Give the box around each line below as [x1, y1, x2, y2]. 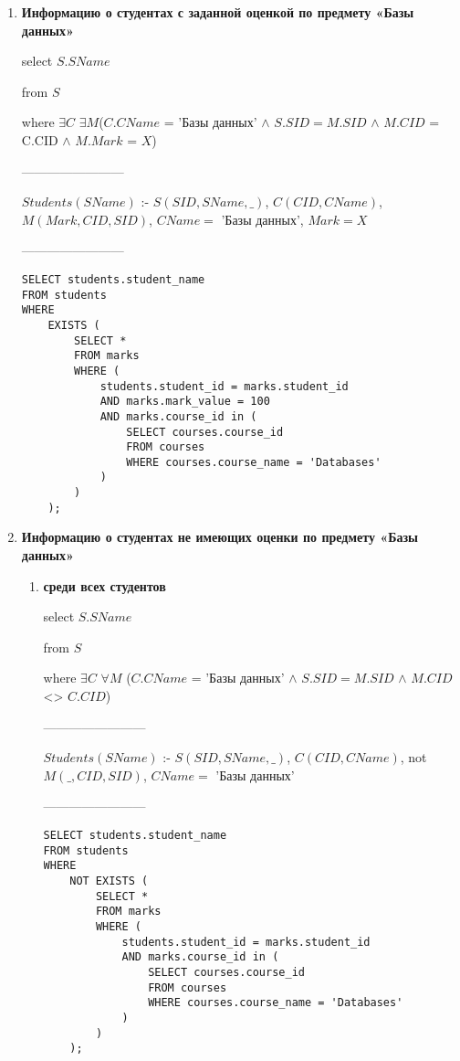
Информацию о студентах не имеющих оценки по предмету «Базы [21, 527, 419, 546]
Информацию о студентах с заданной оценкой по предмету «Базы [21, 3, 414, 21]
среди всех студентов [43, 576, 166, 595]
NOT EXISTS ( [69, 874, 149, 887]
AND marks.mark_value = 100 [99, 395, 270, 408]
